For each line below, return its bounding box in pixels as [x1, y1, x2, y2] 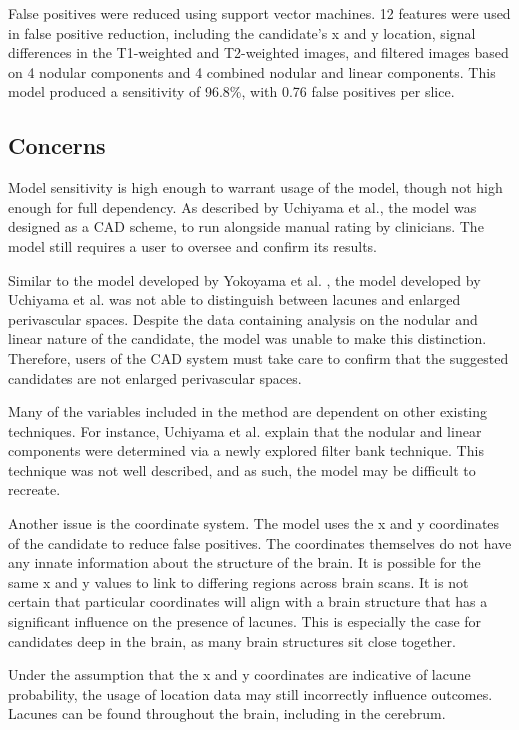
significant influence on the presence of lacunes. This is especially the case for [8, 611, 482, 632]
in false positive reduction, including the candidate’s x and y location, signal [8, 22, 476, 43]
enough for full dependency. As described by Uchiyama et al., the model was [8, 196, 477, 217]
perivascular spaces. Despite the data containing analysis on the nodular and [8, 308, 478, 329]
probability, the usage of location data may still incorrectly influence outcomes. [8, 683, 493, 704]
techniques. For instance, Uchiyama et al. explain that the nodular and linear [8, 420, 482, 441]
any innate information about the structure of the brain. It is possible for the [8, 552, 481, 573]
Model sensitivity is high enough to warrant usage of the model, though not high [8, 177, 503, 198]
